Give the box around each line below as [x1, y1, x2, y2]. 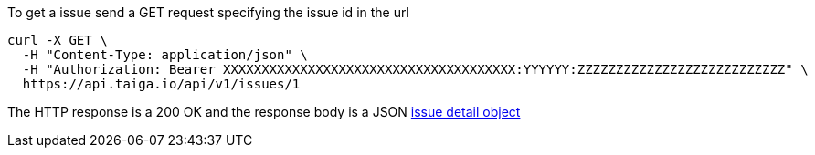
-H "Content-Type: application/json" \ [22, 47, 308, 62]
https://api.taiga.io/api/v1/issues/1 [22, 77, 301, 91]
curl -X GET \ [7, 33, 108, 47]
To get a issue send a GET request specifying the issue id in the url [7, 5, 409, 20]
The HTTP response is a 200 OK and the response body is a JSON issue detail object [7, 104, 521, 119]
